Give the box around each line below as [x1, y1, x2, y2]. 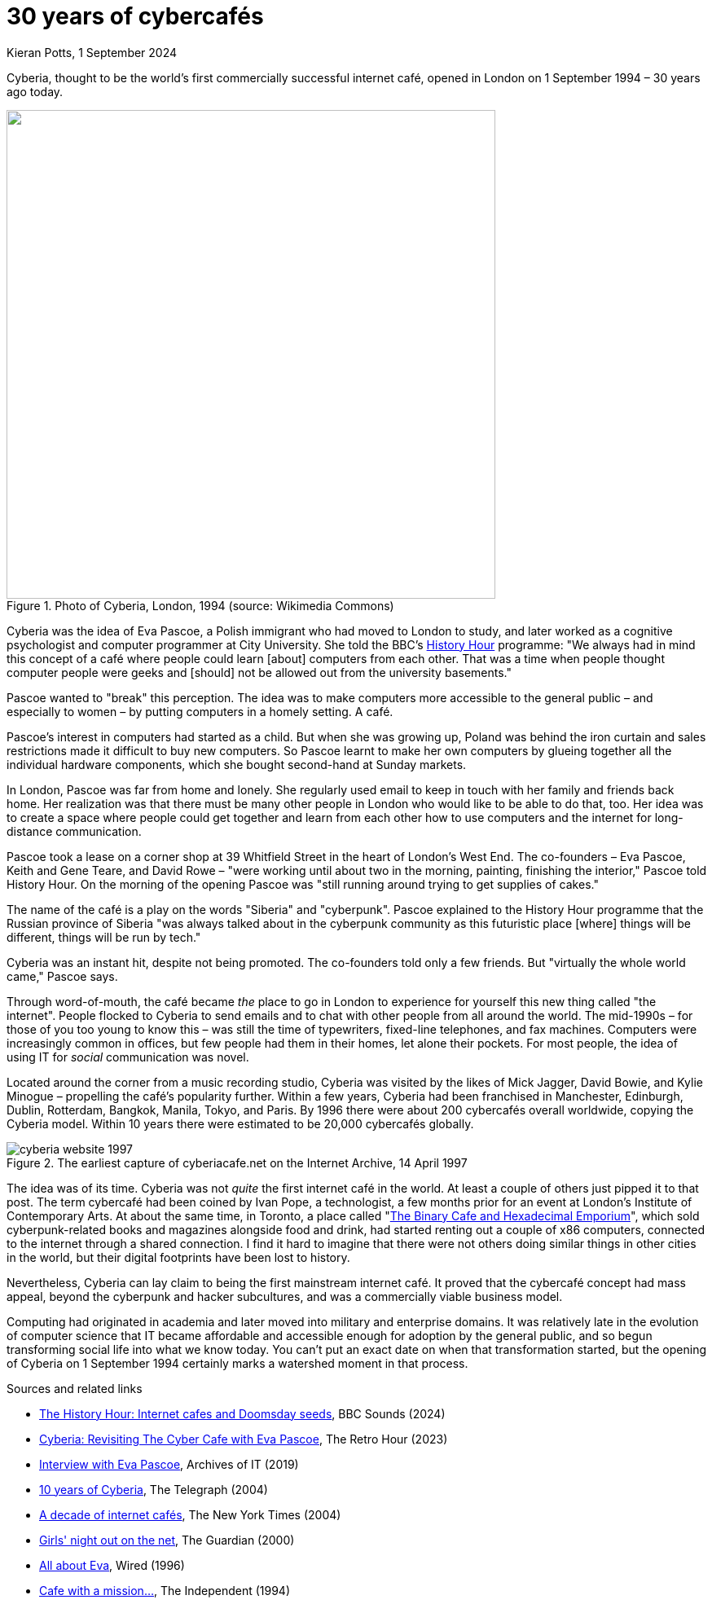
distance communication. [7, 824, 142, 838]
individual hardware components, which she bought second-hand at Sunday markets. [7, 757, 467, 771]
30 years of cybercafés [7, 2, 264, 30]
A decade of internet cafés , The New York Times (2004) [39, 1507, 341, 1522]
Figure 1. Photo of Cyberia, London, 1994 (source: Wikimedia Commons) [7, 598, 394, 613]
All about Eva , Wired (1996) [39, 1558, 185, 1572]
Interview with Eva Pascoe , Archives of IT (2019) [39, 1457, 299, 1471]
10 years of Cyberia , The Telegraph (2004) [39, 1482, 268, 1496]
